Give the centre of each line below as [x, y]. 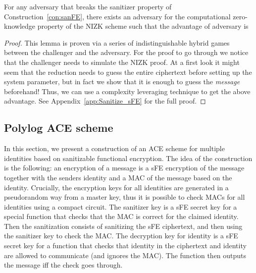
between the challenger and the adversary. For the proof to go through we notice [126, 52]
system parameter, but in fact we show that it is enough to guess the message [122, 82]
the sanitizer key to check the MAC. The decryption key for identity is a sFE [121, 236]
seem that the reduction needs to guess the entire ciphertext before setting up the [128, 72]
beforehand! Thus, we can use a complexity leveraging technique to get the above [127, 91]
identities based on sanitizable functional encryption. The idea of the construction [128, 158]
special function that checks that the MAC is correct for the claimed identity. [121, 216]
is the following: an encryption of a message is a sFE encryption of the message [124, 168]
